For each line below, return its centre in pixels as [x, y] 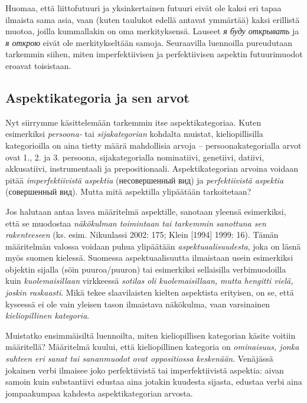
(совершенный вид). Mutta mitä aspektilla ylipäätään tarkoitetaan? [128, 191]
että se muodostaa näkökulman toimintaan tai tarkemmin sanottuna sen [136, 223]
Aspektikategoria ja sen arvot [97, 97]
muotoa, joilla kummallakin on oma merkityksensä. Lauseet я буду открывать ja [152, 31]
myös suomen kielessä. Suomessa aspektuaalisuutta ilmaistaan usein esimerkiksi [149, 258]
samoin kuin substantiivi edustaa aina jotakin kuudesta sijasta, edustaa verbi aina [154, 381]
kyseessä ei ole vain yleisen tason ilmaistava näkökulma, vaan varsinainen [138, 304]
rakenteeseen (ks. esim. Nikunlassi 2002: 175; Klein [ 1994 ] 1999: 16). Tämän [142, 235]
